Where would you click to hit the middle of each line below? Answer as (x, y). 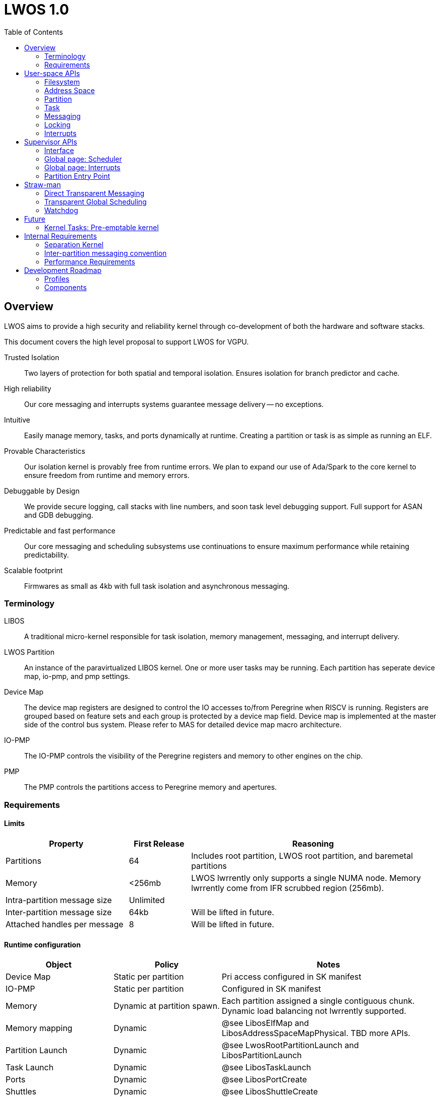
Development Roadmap (63, 270)
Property (66, 843)
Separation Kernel (74, 244)
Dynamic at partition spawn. (167, 1006)
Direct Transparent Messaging (95, 193)
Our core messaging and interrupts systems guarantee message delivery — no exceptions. (174, 404)
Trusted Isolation (32, 357)
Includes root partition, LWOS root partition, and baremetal (302, 855)
